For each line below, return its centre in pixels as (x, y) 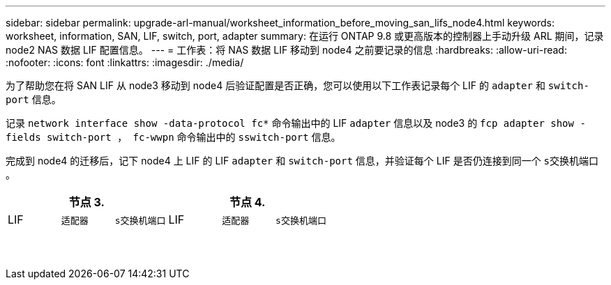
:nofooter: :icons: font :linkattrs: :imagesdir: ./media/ (125, 62)
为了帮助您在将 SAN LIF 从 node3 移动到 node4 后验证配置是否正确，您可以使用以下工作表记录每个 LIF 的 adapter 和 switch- (297, 85)
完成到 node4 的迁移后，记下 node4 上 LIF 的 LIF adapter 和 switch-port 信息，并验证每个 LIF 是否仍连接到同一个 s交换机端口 (302, 161)
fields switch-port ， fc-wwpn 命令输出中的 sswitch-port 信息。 (173, 137)
